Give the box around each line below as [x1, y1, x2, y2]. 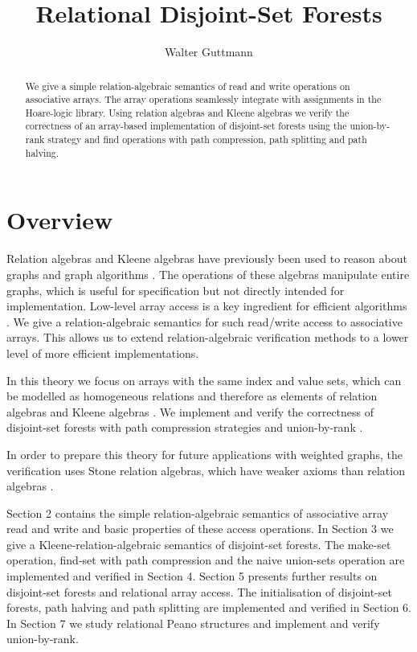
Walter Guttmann [165, 43, 253, 60]
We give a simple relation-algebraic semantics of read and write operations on [25, 79, 350, 92]
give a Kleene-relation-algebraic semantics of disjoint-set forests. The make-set [6, 535, 391, 552]
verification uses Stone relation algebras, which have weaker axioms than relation [6, 461, 405, 478]
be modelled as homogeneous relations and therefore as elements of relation [6, 388, 378, 404]
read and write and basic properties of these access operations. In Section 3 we [6, 520, 394, 537]
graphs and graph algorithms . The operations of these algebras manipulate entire [6, 265, 410, 282]
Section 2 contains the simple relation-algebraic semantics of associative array [6, 504, 389, 521]
